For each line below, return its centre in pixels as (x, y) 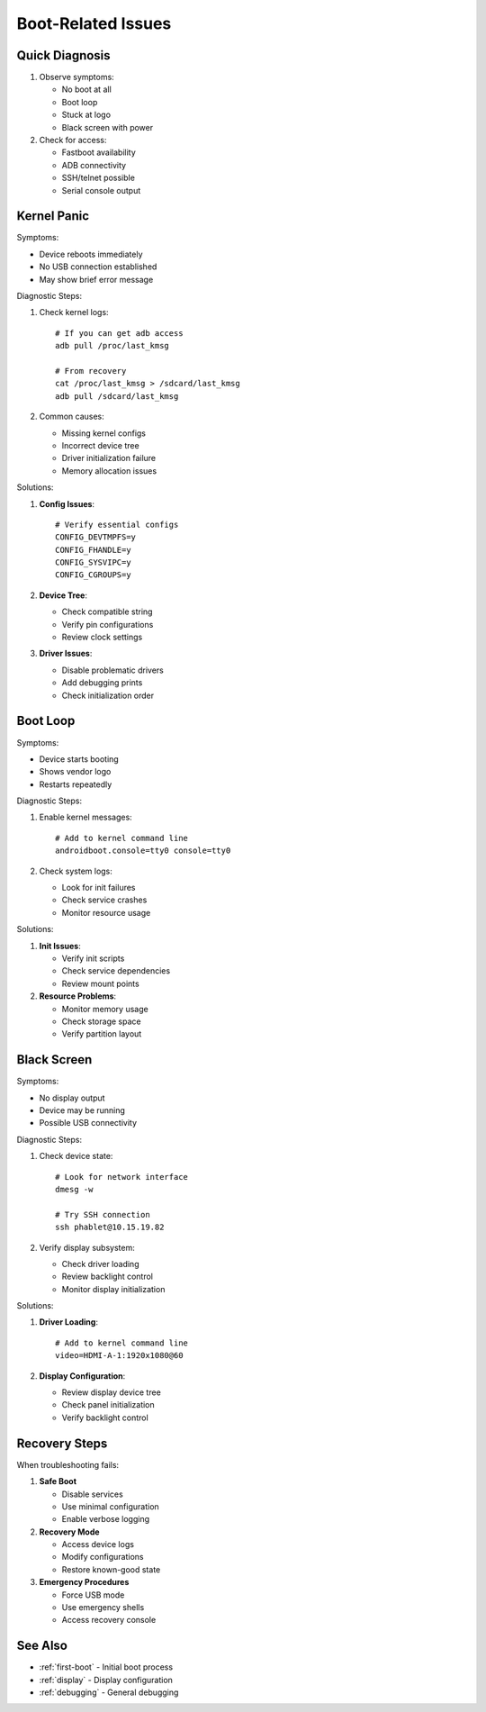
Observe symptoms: (76, 77)
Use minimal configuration (110, 1506)
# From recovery (91, 371)
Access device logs (98, 1544)
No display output (72, 1098)
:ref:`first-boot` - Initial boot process (106, 1667)
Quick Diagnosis (64, 55)
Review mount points (100, 983)
